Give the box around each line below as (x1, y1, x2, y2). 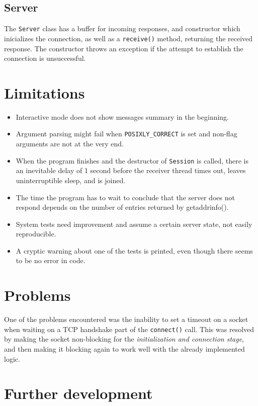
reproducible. (16, 228, 56, 239)
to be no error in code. (16, 255, 85, 266)
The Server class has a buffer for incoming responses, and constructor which (4, 23, 240, 34)
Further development (4, 383, 153, 403)
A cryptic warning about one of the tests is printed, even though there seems (16, 245, 253, 256)
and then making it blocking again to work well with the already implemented (4, 344, 245, 354)
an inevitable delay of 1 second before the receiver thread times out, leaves (16, 165, 246, 176)
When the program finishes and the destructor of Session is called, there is (16, 155, 248, 166)
